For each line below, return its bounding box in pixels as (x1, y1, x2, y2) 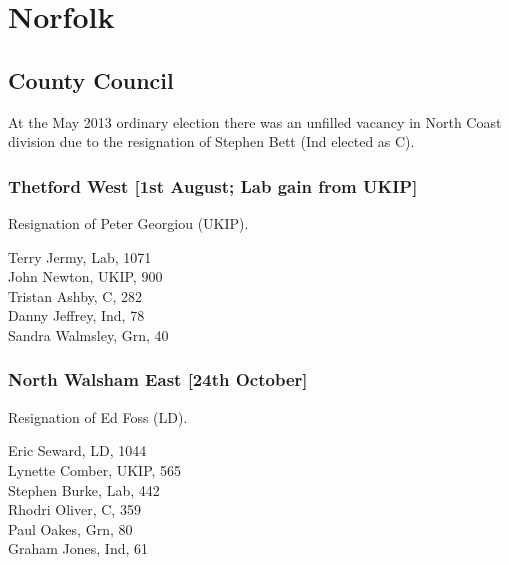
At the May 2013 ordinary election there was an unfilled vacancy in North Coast (8, 111, 502, 132)
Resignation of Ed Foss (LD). (8, 406, 188, 427)
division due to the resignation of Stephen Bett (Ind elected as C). (8, 131, 415, 152)
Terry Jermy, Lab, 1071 (8, 246, 152, 267)
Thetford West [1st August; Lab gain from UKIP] (8, 173, 418, 198)
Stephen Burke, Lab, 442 (8, 479, 160, 500)
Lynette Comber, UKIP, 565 (8, 459, 182, 480)
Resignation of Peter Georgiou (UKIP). (8, 212, 249, 233)
